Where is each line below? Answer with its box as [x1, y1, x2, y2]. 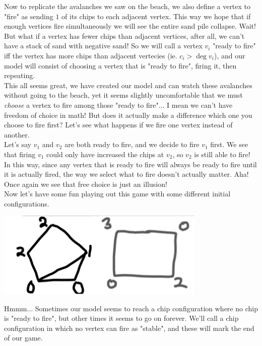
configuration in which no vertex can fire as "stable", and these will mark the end [4, 322, 254, 333]
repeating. [4, 70, 35, 81]
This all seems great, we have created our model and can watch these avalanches [4, 80, 252, 90]
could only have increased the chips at [46, 149, 164, 159]
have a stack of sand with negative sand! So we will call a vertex [4, 40, 203, 51]
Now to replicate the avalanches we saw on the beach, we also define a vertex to [4, 1, 251, 11]
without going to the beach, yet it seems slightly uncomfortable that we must [4, 90, 243, 100]
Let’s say [4, 139, 31, 150]
